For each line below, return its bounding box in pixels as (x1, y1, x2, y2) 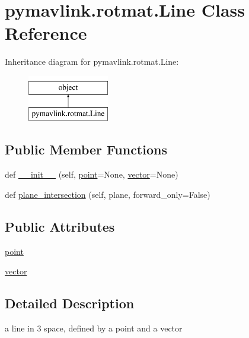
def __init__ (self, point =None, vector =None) (5, 168, 178, 181)
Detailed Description (5, 294, 135, 312)
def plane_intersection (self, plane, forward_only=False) (5, 188, 210, 200)
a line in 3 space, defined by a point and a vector (5, 322, 183, 334)
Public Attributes (5, 217, 115, 235)
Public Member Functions (5, 140, 167, 159)
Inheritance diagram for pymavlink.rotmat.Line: (5, 55, 179, 68)
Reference (5, 21, 87, 45)
